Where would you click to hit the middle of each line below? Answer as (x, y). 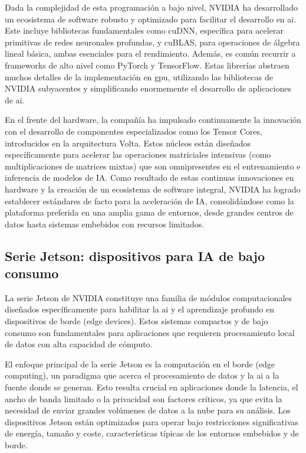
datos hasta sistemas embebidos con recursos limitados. (105, 224)
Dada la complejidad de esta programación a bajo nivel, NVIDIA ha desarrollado (151, 7)
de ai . (15, 100)
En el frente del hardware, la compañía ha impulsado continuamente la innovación (153, 120)
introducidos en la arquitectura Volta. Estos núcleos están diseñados (128, 143)
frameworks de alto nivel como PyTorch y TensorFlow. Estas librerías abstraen (147, 65)
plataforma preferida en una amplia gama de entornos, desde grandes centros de (149, 212)
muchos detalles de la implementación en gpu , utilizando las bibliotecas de (139, 76)
